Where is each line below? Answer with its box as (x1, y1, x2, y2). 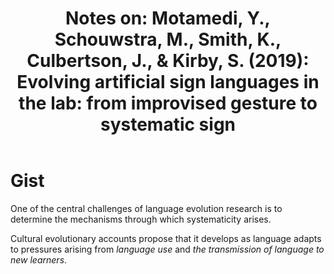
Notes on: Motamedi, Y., (65, 7, 271, 30)
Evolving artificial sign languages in (16, 71, 320, 94)
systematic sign (99, 113, 237, 136)
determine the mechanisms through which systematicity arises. (10, 213, 272, 225)
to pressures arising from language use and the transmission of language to (10, 243, 325, 255)
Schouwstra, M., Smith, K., (54, 28, 282, 51)
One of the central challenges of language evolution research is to (10, 202, 283, 214)
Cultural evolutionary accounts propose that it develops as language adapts (10, 232, 322, 244)
